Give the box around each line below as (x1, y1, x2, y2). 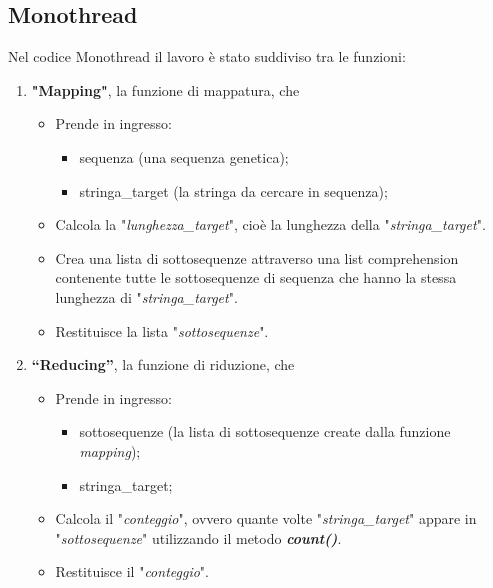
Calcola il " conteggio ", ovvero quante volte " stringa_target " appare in (55, 508, 477, 529)
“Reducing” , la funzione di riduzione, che (31, 354, 295, 375)
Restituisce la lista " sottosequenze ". (55, 320, 269, 341)
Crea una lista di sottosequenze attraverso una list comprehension (55, 247, 459, 268)
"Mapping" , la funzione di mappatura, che (31, 79, 300, 100)
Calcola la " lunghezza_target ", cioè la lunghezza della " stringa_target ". (55, 214, 486, 235)
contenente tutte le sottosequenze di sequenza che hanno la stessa (55, 267, 457, 288)
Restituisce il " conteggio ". (55, 561, 209, 582)
